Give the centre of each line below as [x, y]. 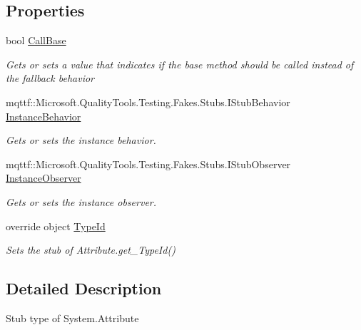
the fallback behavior [50, 78]
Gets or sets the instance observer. [81, 201]
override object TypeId [56, 226]
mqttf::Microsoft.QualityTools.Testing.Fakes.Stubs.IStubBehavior [148, 102]
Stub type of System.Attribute [72, 318]
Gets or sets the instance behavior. [81, 140]
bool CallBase [36, 40]
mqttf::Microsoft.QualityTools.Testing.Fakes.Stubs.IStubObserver [148, 164]
